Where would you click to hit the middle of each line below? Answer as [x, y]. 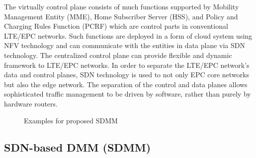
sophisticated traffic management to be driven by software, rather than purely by [128, 94]
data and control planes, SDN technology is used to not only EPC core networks [127, 75]
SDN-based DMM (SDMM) [78, 147]
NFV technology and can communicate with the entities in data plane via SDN [125, 45]
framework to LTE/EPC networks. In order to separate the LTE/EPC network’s [127, 65]
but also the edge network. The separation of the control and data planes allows [126, 84]
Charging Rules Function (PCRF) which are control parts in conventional [116, 26]
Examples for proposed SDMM [71, 120]
